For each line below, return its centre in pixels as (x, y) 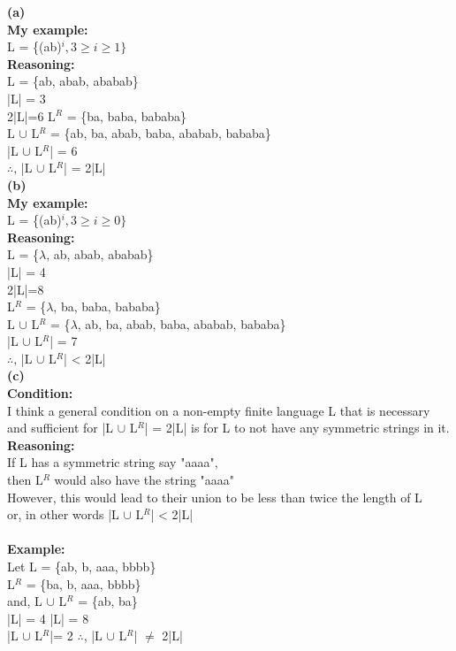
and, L (25, 601)
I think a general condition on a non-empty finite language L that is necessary (219, 410)
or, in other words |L (63, 514)
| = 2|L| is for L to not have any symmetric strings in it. (297, 428)
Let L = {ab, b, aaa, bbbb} (82, 566)
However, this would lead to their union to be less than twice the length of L (215, 497)
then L (25, 480)
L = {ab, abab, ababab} (73, 81)
